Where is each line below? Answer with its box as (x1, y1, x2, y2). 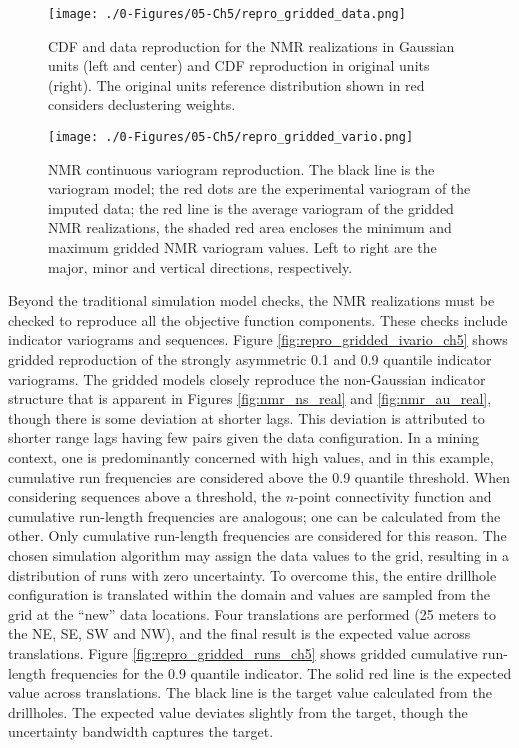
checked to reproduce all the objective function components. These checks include (8, 309, 508, 330)
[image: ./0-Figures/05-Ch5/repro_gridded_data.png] (48, 7, 406, 21)
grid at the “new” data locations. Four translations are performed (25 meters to (8, 603, 497, 624)
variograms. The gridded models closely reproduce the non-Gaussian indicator (8, 368, 486, 389)
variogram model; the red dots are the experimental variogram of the (48, 178, 471, 199)
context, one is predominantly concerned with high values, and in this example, (8, 447, 494, 467)
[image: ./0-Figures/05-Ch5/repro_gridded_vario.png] (48, 130, 414, 145)
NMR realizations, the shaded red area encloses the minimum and (48, 217, 452, 238)
